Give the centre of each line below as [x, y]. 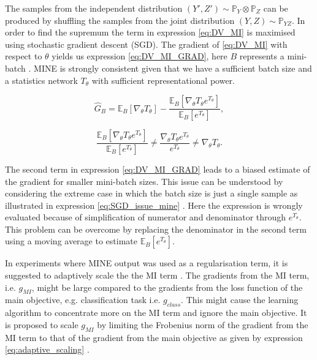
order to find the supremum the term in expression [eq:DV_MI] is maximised [150, 32]
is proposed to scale [42, 324]
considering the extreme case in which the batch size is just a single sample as [151, 193]
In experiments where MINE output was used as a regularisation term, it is [147, 263]
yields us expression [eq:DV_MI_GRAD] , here [139, 56]
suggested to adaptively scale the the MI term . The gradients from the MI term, [157, 275]
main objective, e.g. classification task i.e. [83, 300]
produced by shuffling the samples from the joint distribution [120, 20]
